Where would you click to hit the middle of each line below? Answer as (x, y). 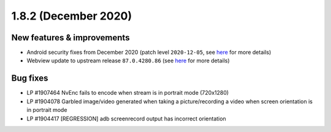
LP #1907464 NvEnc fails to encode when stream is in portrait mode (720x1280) (128, 93)
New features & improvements (70, 38)
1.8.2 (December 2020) (72, 16)
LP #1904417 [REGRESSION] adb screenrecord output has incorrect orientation (126, 119)
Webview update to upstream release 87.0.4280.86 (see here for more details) (128, 61)
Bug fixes (30, 79)
